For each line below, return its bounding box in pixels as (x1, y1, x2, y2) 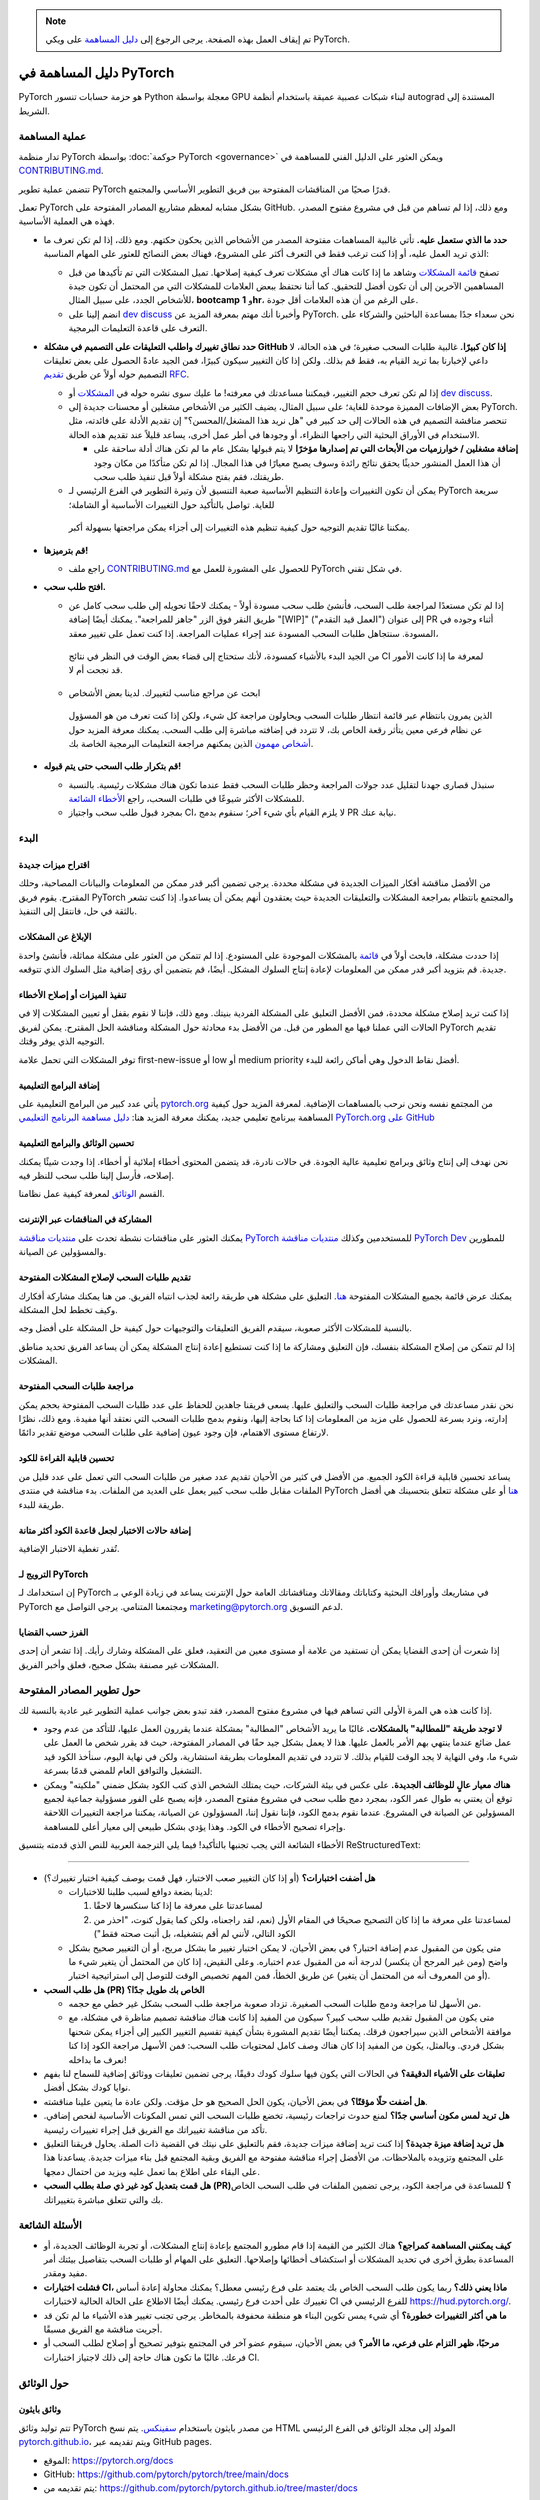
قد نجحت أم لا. (68, 664, 124, 676)
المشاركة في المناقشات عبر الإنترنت (18, 1213, 152, 1225)
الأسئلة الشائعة (18, 2218, 82, 2232)
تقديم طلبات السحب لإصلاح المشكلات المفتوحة (18, 1271, 192, 1284)
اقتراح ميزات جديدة (18, 859, 90, 871)
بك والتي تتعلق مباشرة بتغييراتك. (43, 2193, 164, 2205)
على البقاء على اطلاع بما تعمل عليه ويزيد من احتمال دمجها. (43, 2165, 260, 2177)
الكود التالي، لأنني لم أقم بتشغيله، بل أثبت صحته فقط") (93, 1928, 296, 1940)
